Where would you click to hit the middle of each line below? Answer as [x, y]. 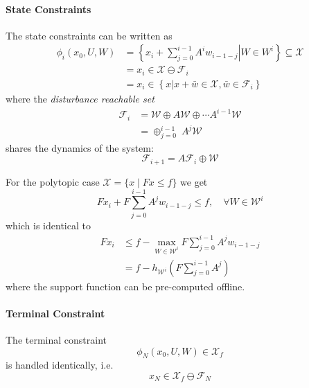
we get [194, 181]
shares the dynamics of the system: [80, 147]
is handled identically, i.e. [60, 365]
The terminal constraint [56, 339]
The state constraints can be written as [89, 35]
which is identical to [48, 225]
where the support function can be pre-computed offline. [125, 286]
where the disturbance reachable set [80, 98]
